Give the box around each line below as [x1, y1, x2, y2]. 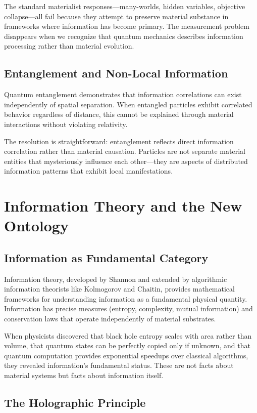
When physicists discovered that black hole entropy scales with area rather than [4, 330, 252, 341]
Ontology [4, 215, 69, 236]
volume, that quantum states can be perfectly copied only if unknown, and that [4, 340, 250, 351]
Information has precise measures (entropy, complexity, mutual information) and [4, 303, 253, 314]
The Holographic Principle [4, 395, 146, 410]
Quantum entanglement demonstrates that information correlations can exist [4, 89, 242, 100]
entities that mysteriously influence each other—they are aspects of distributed [4, 155, 248, 166]
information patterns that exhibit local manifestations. [4, 166, 173, 176]
